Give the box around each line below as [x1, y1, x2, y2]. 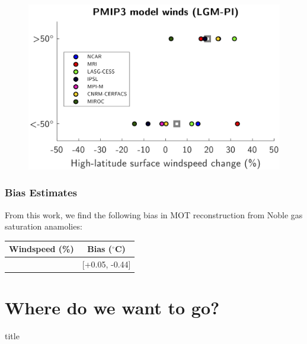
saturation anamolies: [5, 220, 82, 232]
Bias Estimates [5, 185, 77, 200]
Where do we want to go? [5, 295, 220, 320]
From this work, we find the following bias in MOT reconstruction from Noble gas [5, 208, 303, 221]
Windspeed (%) [9, 243, 74, 255]
